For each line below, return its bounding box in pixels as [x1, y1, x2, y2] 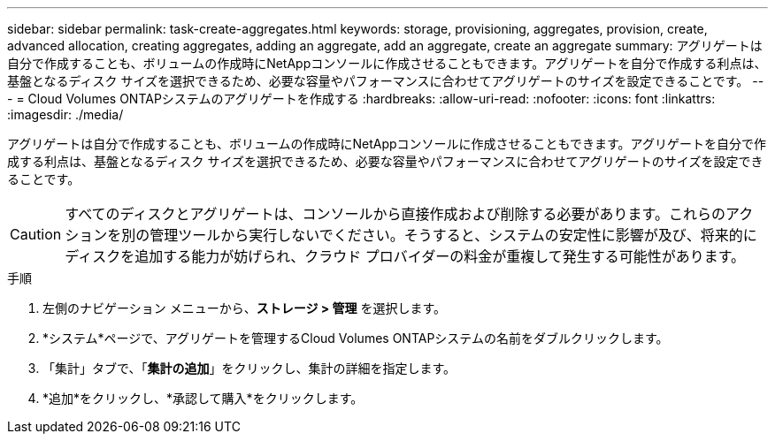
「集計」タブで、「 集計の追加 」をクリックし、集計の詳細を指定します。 [42, 361, 457, 376]
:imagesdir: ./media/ [7, 107, 124, 122]
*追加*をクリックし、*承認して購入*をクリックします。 [42, 391, 364, 406]
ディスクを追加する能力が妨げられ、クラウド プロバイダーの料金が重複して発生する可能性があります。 [65, 247, 746, 265]
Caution [10, 225, 62, 243]
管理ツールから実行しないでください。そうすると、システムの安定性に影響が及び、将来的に [150, 226, 757, 244]
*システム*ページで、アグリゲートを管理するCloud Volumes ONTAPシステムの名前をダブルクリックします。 [42, 331, 669, 346]
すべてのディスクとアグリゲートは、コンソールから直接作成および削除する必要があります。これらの [65, 205, 726, 223]
